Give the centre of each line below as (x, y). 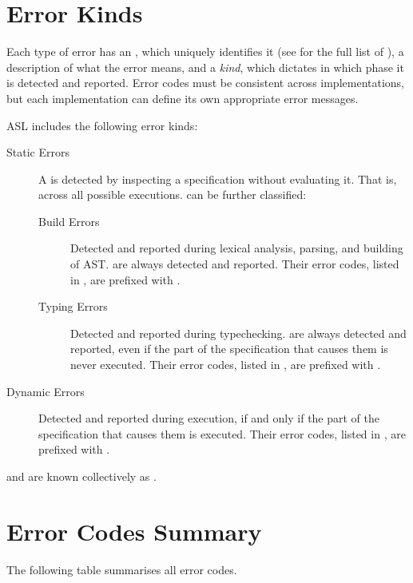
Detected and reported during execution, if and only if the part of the (209, 418)
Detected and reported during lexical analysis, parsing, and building (237, 248)
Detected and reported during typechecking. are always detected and (238, 333)
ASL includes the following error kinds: (102, 125)
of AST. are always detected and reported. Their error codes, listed (235, 264)
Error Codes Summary (134, 531)
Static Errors (38, 152)
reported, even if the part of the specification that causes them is (229, 349)
